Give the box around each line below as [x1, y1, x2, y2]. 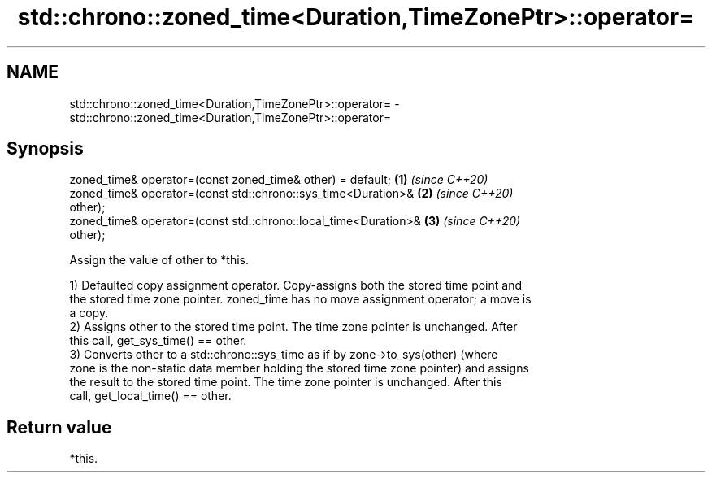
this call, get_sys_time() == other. [69, 333, 247, 348]
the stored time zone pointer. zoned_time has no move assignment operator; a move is [69, 292, 532, 307]
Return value [7, 416, 112, 438]
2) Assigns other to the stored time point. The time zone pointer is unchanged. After [69, 320, 518, 334]
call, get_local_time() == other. [69, 389, 232, 403]
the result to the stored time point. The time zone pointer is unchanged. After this [69, 375, 502, 390]
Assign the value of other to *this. [69, 253, 249, 268]
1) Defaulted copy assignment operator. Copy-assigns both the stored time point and [69, 278, 523, 293]
